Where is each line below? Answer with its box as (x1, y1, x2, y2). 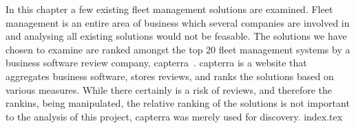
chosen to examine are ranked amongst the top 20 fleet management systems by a (6, 42, 350, 56)
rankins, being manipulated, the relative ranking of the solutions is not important (6, 96, 350, 110)
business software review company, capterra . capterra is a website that (6, 55, 307, 70)
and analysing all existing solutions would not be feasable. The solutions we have (6, 29, 347, 43)
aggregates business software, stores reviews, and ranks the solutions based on (6, 68, 334, 83)
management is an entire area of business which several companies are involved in (6, 15, 350, 29)
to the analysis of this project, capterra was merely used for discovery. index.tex (6, 109, 343, 123)
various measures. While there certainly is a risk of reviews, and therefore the (6, 82, 333, 97)
